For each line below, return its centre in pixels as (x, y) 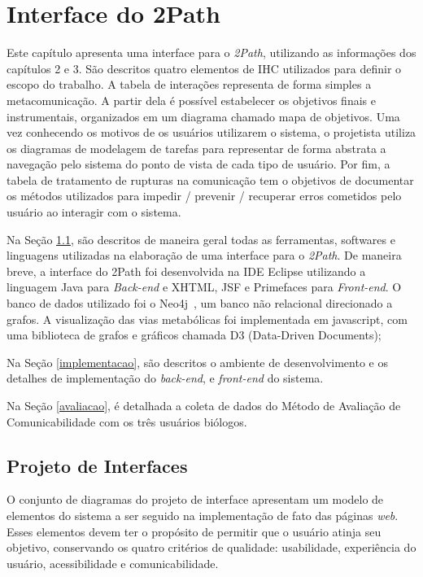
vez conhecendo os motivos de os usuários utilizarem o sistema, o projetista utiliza (211, 132)
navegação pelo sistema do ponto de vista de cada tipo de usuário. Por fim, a (198, 164)
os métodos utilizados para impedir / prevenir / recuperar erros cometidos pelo (204, 196)
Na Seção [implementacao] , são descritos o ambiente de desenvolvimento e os (197, 362)
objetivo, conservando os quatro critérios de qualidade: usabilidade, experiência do (211, 547)
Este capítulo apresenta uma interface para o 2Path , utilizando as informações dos (211, 52)
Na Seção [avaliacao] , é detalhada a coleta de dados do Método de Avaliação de (204, 405)
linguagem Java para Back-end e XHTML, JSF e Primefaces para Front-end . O (204, 287)
